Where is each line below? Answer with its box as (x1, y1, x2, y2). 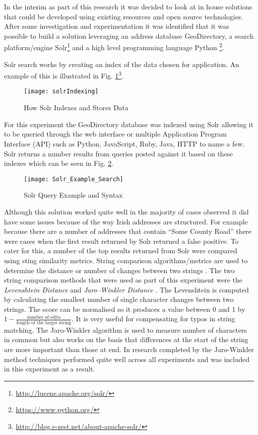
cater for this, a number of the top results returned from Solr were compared (4, 245, 238, 256)
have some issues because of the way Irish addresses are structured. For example (4, 216, 248, 226)
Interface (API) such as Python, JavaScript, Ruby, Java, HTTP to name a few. (4, 138, 245, 148)
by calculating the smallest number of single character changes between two (4, 294, 234, 304)
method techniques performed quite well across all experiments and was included (4, 354, 250, 364)
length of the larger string (16, 320, 71, 325)
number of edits (27, 314, 61, 320)
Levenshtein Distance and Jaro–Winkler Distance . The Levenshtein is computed (4, 284, 249, 294)
